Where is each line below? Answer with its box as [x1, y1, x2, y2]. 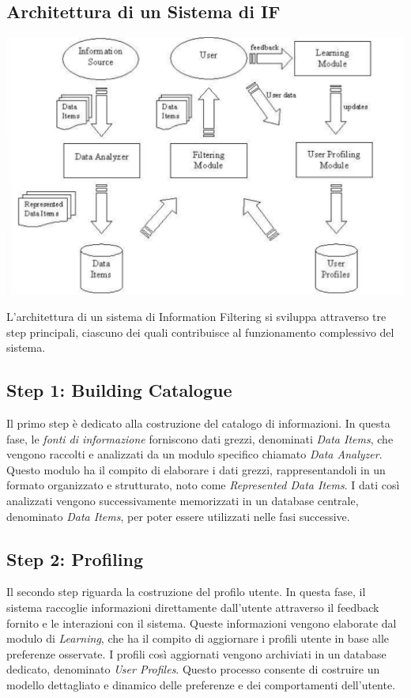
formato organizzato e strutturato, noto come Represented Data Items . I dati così [6, 477, 400, 493]
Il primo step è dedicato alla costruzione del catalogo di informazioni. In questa [6, 415, 390, 432]
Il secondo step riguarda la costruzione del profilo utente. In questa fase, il [6, 583, 366, 600]
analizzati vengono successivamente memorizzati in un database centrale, [6, 492, 359, 509]
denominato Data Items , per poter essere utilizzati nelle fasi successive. [6, 507, 350, 524]
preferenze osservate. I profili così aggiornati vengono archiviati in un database [6, 645, 386, 662]
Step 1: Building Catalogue [6, 378, 232, 402]
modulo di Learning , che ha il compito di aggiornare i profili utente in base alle [6, 630, 390, 647]
